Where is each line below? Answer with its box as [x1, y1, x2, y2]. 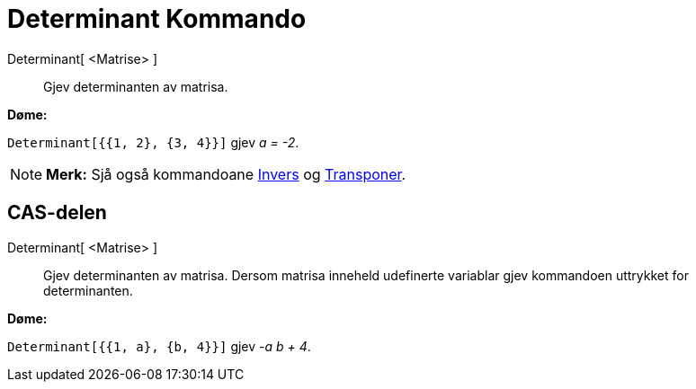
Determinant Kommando [7, 4, 307, 34]
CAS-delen [7, 201, 107, 225]
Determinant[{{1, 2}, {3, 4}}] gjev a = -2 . [7, 134, 299, 150]
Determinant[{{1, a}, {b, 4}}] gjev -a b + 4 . [7, 338, 311, 354]
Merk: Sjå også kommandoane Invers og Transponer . [46, 164, 406, 183]
